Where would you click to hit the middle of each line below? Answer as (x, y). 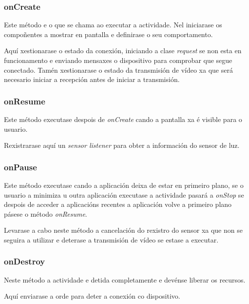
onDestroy (25, 261)
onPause (20, 167)
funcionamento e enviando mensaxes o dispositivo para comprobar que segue (118, 60)
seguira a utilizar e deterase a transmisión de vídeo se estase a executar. (111, 239)
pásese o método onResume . (46, 213)
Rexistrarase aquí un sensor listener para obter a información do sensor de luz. (122, 145)
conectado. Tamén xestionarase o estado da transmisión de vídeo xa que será (118, 70)
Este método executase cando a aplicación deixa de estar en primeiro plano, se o (124, 185)
